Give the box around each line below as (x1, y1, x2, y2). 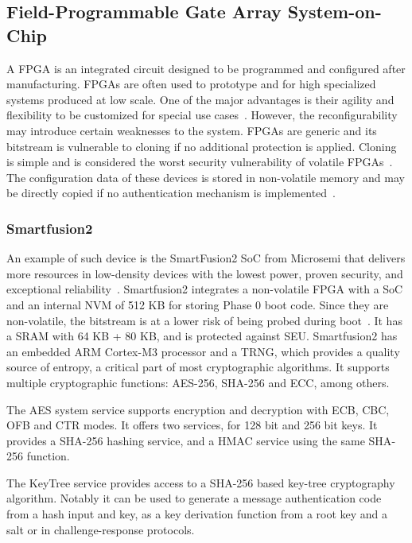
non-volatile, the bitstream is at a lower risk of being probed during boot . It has (6, 312, 402, 328)
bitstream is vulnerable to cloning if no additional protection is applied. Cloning (6, 138, 397, 154)
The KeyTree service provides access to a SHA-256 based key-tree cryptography (6, 474, 395, 491)
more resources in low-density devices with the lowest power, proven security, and (6, 265, 403, 281)
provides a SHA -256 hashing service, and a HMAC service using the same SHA (6, 432, 392, 448)
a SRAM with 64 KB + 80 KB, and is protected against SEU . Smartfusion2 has (6, 328, 398, 344)
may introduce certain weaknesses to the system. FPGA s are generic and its (6, 122, 377, 138)
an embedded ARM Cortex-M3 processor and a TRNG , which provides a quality (6, 343, 400, 359)
